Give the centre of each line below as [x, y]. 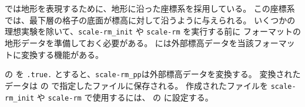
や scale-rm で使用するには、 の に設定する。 [125, 97]
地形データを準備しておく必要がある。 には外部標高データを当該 [129, 43]
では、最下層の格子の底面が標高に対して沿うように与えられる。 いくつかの [150, 20]
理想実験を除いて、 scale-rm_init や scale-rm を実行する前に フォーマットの [153, 31]
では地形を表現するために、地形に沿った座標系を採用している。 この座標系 [150, 8]
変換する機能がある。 [62, 54]
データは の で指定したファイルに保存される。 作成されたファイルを [136, 85]
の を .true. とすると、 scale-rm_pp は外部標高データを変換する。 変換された [153, 74]
